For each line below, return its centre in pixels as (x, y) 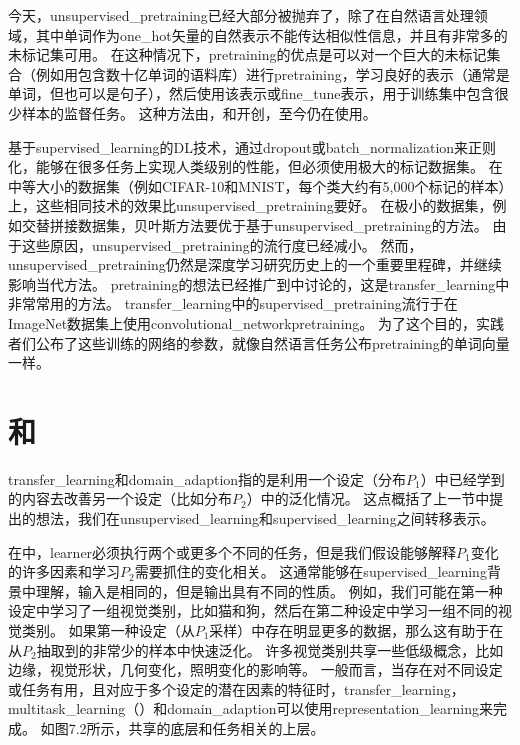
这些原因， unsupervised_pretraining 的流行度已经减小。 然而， (222, 244)
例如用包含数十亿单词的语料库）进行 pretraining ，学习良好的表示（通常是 (272, 73)
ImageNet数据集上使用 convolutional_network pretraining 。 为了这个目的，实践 (256, 322)
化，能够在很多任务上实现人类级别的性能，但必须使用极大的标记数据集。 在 (255, 166)
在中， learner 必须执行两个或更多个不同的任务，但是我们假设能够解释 (232, 551)
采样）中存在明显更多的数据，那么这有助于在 (356, 629)
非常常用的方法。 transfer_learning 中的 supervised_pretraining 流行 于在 (233, 303)
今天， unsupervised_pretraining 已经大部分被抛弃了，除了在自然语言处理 (241, 15)
